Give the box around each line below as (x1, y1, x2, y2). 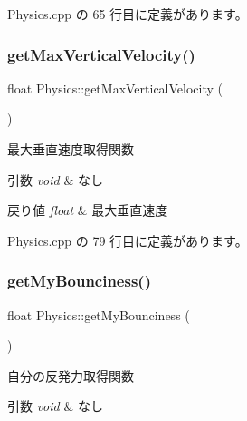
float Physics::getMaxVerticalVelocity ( (7, 78, 223, 97)
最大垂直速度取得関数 (7, 140, 134, 158)
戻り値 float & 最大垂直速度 (7, 201, 168, 220)
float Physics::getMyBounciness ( (7, 305, 190, 324)
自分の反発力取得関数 (7, 366, 134, 385)
